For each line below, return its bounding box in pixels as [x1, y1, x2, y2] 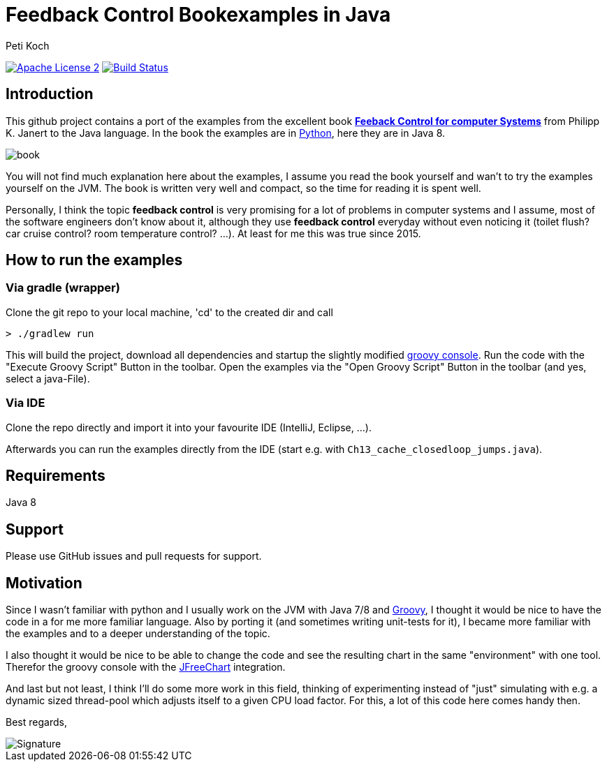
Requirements [6, 466, 105, 484]
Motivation [6, 574, 82, 592]
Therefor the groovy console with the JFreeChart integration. [6, 661, 286, 673]
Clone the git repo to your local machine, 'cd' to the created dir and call [6, 306, 333, 318]
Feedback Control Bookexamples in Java [6, 3, 391, 27]
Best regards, [6, 716, 67, 729]
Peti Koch [6, 39, 50, 52]
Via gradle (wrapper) [6, 281, 120, 295]
